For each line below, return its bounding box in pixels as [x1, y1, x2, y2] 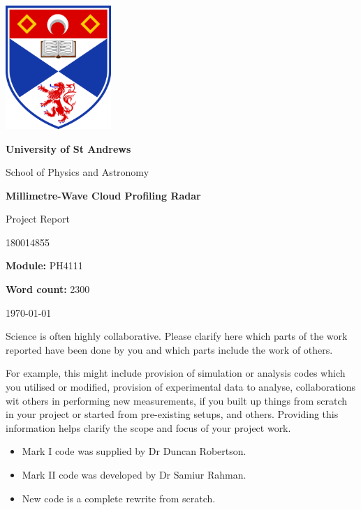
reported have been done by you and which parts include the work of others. [6, 342, 333, 357]
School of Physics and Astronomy [6, 165, 149, 179]
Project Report [6, 211, 70, 226]
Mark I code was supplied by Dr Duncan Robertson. [22, 444, 246, 458]
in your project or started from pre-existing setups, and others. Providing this [6, 407, 339, 421]
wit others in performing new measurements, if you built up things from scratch [6, 393, 348, 407]
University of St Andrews [6, 141, 131, 156]
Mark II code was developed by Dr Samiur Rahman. [22, 467, 246, 482]
